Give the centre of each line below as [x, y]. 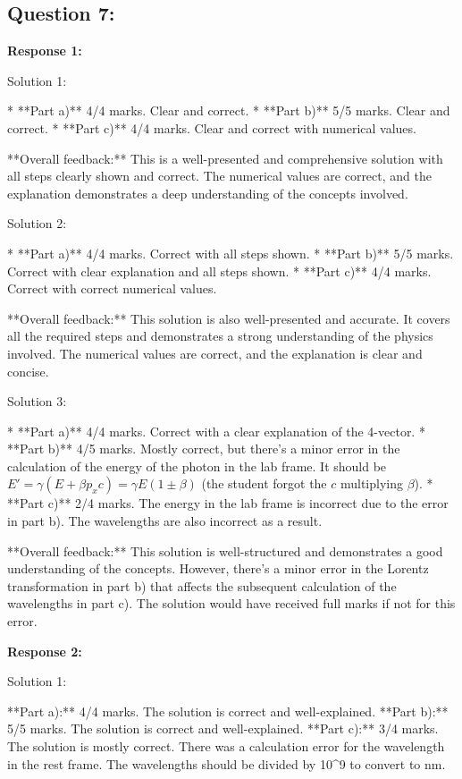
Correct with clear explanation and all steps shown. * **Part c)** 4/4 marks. [219, 271]
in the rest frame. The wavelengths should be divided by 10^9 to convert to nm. [227, 763]
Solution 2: [37, 223]
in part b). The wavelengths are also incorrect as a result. [165, 521]
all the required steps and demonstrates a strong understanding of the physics [220, 336]
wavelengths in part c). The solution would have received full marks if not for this [231, 603]
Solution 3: [37, 401]
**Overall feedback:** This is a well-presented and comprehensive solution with [225, 158]
